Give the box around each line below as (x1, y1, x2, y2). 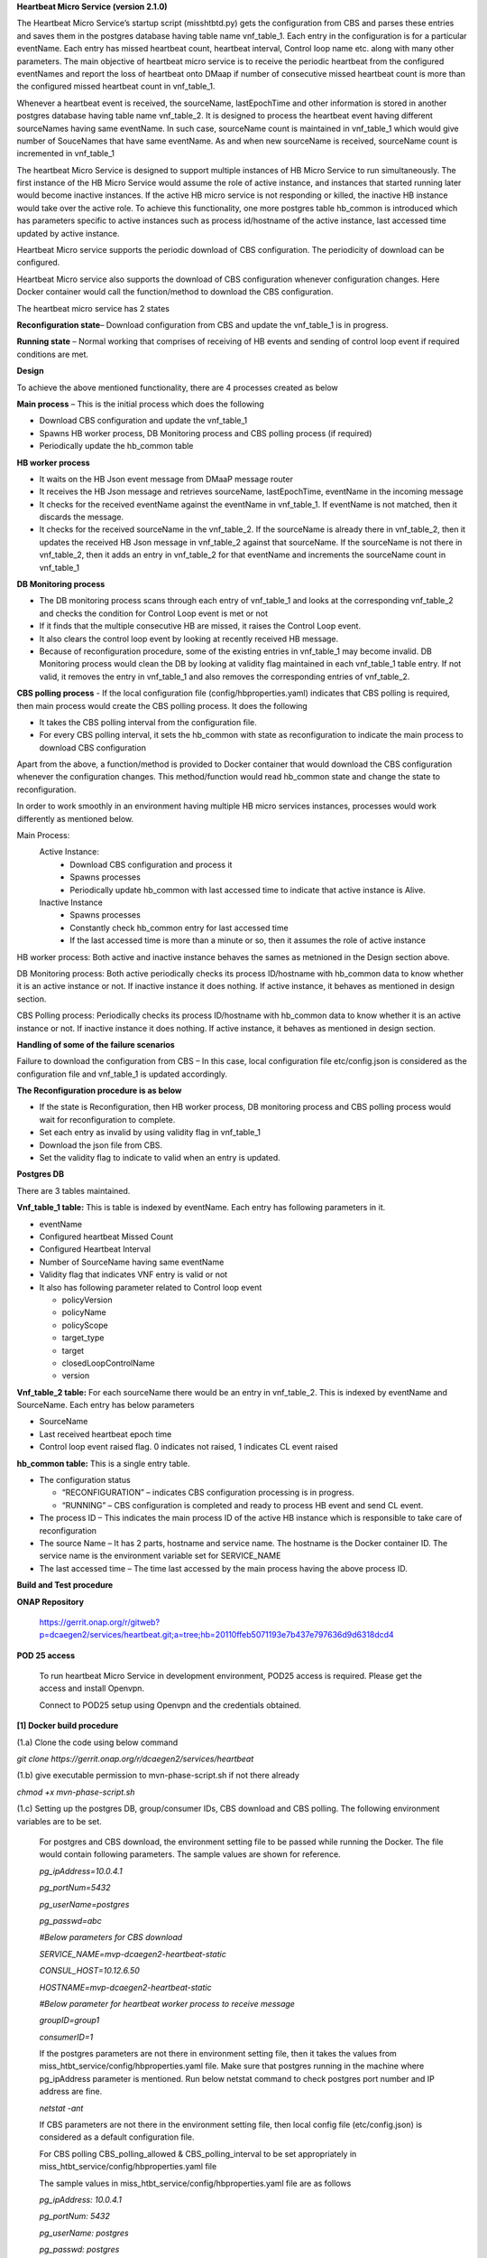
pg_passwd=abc (39, 1915, 103, 1926)
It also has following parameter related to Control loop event (39, 1282, 262, 1292)
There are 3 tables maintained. (16, 1185, 131, 1196)
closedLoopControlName (61, 1358, 155, 1368)
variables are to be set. (16, 1815, 103, 1826)
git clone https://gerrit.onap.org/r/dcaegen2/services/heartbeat (16, 1753, 254, 1765)
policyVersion (61, 1294, 113, 1305)
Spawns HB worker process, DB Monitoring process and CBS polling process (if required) (39, 427, 372, 438)
